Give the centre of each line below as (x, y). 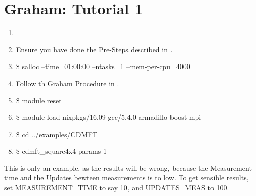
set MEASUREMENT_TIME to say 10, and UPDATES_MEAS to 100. (117, 188)
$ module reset (39, 100)
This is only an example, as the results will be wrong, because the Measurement (128, 168)
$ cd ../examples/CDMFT (57, 134)
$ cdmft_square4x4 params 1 (61, 151)
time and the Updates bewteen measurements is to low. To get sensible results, (126, 178)
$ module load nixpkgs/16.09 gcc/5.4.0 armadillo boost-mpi (109, 117)
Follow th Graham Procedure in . (68, 83)
